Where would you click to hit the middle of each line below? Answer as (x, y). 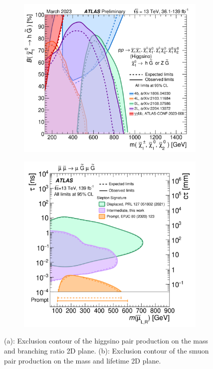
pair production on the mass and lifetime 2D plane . (83, 360)
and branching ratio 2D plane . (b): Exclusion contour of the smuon (106, 350)
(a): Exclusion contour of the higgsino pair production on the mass (106, 341)
